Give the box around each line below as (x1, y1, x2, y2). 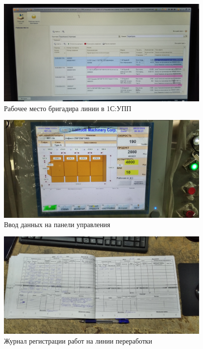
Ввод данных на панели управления (4, 219, 111, 230)
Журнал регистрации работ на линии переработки (4, 335, 153, 346)
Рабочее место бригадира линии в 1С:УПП (4, 103, 132, 113)
